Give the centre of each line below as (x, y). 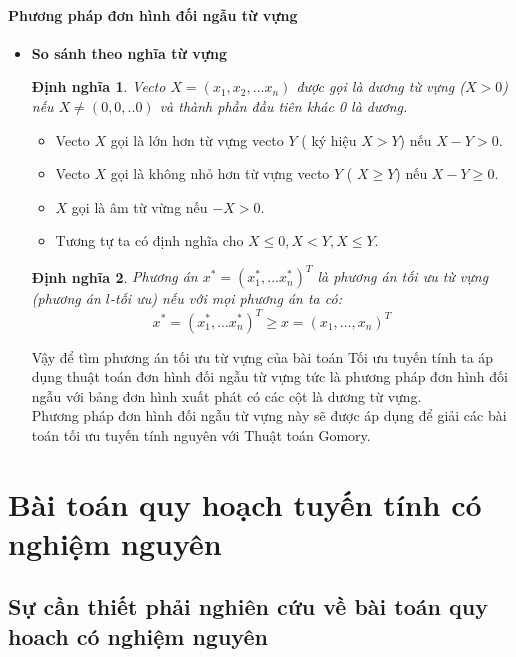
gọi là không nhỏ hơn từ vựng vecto (220, 173)
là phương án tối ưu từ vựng (403, 276)
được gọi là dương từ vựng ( (380, 86)
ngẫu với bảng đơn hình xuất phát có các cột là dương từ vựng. (226, 395)
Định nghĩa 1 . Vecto (98, 86)
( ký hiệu (329, 139)
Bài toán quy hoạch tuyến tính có (245, 503)
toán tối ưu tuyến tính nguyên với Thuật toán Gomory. (201, 434)
